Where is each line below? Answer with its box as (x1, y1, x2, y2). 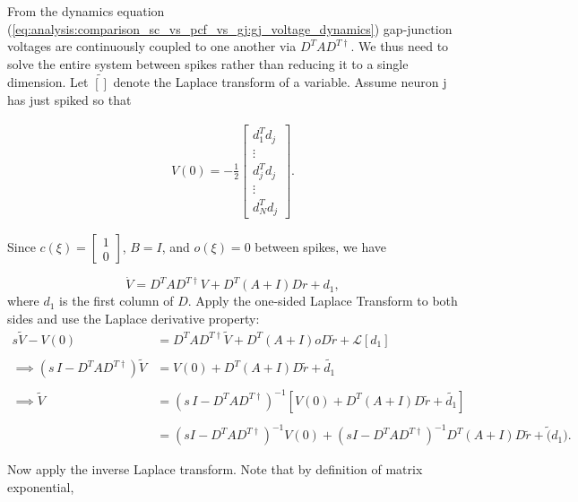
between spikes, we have (254, 238, 387, 256)
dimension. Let (7, 73, 89, 91)
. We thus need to (350, 37, 449, 56)
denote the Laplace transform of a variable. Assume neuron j (113, 73, 447, 91)
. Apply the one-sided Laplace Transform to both (187, 291, 458, 310)
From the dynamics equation (7, 2, 165, 20)
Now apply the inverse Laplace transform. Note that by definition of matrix (7, 460, 423, 479)
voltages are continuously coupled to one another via (7, 37, 297, 56)
